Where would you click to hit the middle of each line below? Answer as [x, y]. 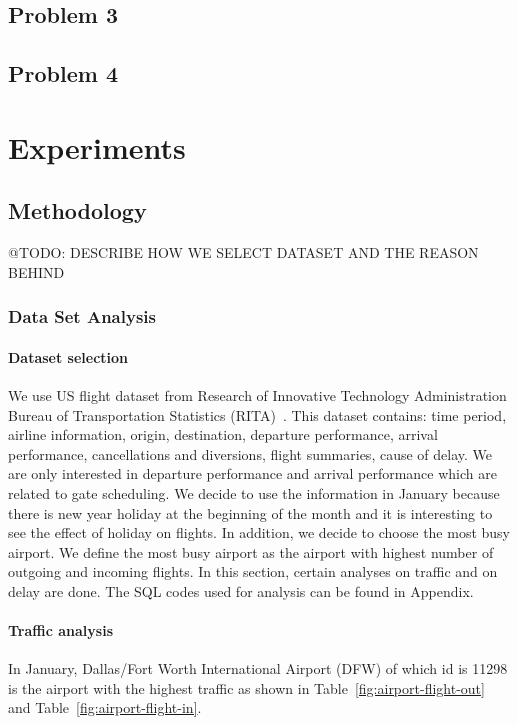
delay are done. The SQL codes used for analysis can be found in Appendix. [241, 590]
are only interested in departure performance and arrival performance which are [252, 473]
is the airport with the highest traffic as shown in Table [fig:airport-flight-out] [246, 687]
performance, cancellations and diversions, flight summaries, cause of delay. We [250, 453]
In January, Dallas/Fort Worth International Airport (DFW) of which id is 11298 [258, 668]
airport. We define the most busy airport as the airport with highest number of [251, 551]
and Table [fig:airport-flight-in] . [105, 707]
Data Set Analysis [82, 316]
